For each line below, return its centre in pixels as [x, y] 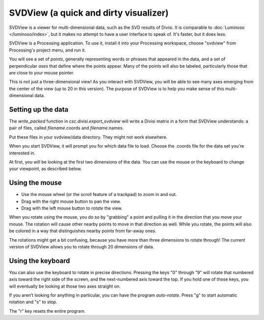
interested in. [22, 153]
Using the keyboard [40, 260]
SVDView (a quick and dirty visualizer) [89, 13]
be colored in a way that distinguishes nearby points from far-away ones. [83, 231]
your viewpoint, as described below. [45, 169]
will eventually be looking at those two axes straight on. [65, 286]
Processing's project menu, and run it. [47, 50]
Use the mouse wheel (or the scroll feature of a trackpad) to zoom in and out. [99, 195]
